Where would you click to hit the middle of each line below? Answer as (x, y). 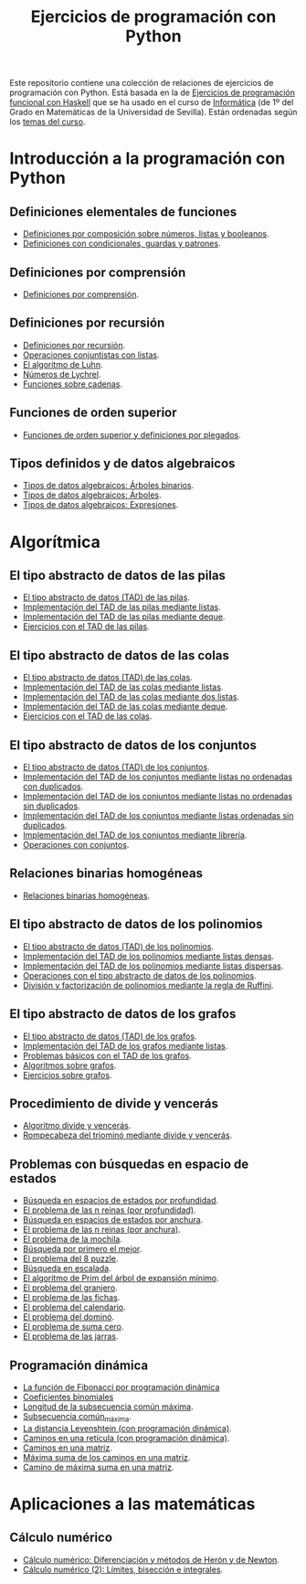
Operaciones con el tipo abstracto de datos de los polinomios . (140, 975)
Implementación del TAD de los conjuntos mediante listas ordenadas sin (158, 816)
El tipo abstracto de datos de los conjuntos (133, 745)
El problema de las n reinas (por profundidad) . (109, 1210)
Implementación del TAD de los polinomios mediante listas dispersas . (153, 966)
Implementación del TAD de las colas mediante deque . (125, 707)
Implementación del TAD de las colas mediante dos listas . (131, 697)
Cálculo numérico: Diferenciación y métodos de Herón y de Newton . (151, 1559)
